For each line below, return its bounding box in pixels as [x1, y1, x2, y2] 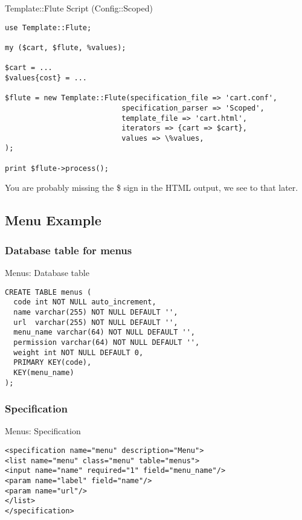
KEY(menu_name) [13, 368, 74, 377]
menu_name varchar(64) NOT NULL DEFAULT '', [13, 328, 195, 337]
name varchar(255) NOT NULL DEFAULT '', [13, 307, 178, 316]
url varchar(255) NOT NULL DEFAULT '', [13, 318, 178, 327]
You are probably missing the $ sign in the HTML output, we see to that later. [5, 181, 298, 194]
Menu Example [5, 211, 101, 230]
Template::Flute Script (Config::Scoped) [5, 2, 153, 14]
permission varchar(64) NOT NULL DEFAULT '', [13, 338, 200, 347]
